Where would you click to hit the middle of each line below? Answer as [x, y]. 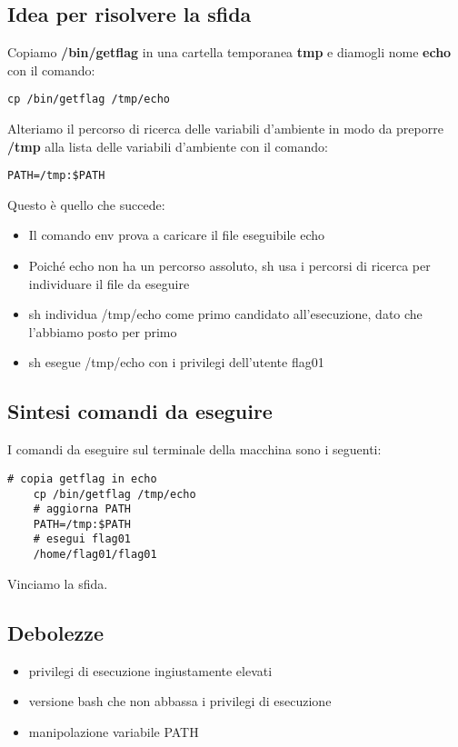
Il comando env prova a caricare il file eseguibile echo [177, 235]
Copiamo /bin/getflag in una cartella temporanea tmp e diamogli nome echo [229, 52]
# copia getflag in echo [82, 478]
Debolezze [56, 632]
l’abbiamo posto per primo [103, 331]
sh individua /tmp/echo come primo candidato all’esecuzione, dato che [225, 314]
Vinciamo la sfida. [58, 583]
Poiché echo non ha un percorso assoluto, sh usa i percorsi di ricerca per [229, 266]
